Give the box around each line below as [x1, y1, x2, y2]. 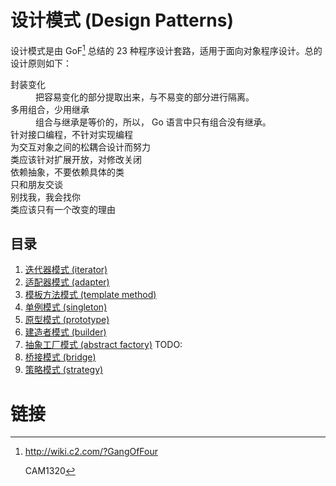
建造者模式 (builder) [24, 326, 107, 338]
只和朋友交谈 [10, 178, 63, 190]
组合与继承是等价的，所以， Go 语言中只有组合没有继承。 [35, 116, 272, 128]
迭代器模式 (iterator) [24, 264, 108, 276]
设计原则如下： [10, 57, 72, 69]
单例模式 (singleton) [24, 301, 108, 313]
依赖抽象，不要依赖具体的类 [10, 166, 125, 178]
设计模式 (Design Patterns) [10, 9, 235, 32]
